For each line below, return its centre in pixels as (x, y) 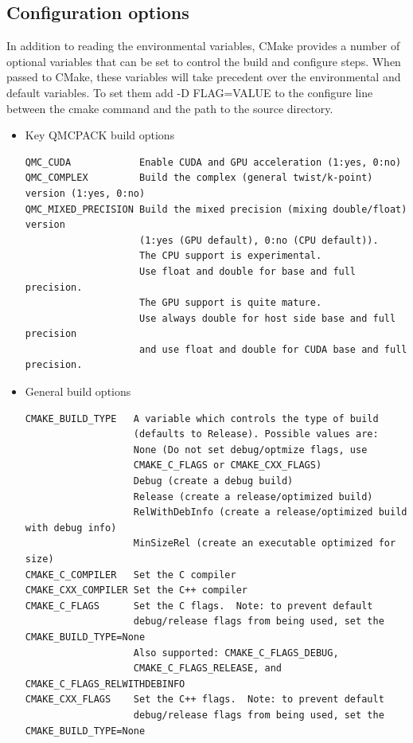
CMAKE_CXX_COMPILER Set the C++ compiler (136, 590)
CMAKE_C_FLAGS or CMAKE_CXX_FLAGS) (228, 465)
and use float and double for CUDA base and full (273, 349)
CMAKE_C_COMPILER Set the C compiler (131, 575)
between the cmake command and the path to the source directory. (170, 108)
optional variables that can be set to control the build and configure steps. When (204, 61)
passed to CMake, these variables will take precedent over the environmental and (204, 77)
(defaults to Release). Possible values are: (256, 434)
